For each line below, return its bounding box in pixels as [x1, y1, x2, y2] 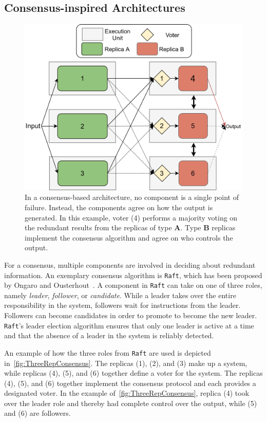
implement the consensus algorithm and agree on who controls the [25, 232, 233, 243]
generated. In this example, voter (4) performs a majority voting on [25, 212, 238, 223]
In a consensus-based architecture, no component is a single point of [25, 192, 239, 203]
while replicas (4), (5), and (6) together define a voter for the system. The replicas [4, 368, 263, 378]
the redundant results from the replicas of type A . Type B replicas [25, 222, 236, 233]
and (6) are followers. [4, 408, 71, 418]
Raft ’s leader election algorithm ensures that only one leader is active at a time [4, 320, 254, 331]
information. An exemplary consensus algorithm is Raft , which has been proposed [4, 269, 262, 280]
